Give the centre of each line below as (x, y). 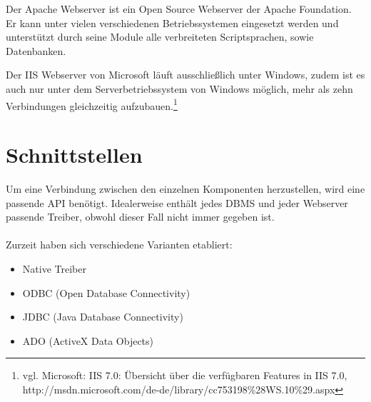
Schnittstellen (74, 154)
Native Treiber (54, 268)
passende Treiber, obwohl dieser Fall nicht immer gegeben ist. (140, 217)
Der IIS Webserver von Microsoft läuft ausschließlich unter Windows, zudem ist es (185, 75)
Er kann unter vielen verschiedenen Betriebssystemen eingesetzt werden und (172, 22)
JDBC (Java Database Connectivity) (103, 317)
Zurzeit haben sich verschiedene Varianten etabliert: (119, 245)
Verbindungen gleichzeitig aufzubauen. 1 (92, 104)
